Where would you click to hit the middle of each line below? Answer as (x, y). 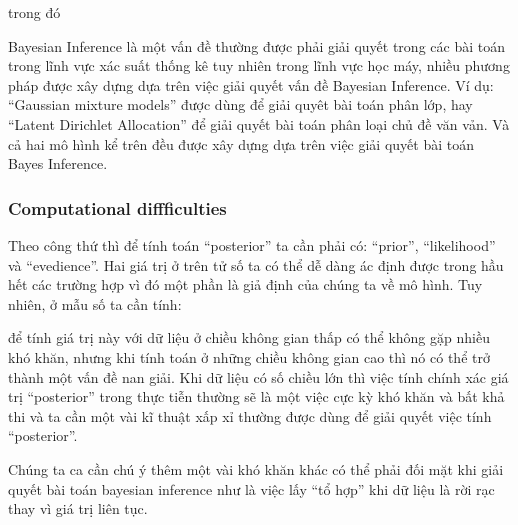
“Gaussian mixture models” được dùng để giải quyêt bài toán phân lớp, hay (240, 104)
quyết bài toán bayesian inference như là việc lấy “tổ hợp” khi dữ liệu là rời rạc (251, 488)
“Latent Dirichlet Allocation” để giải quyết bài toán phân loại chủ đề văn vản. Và (259, 123)
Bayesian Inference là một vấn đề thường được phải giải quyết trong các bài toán (256, 45)
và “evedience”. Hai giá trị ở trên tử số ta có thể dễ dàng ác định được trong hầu (256, 264)
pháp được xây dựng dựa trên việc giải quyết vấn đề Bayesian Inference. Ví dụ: (251, 84)
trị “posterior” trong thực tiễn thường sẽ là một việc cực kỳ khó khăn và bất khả (256, 396)
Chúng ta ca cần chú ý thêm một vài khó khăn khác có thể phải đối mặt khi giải (256, 468)
